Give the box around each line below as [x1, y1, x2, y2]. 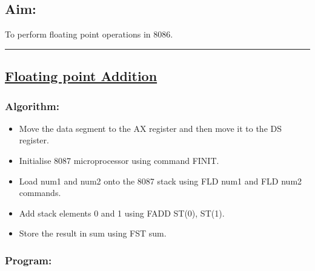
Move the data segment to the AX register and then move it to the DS [19, 122, 282, 134]
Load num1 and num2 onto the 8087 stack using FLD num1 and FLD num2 [19, 174, 302, 187]
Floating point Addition [5, 67, 157, 85]
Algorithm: [5, 98, 59, 113]
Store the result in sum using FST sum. [19, 227, 167, 240]
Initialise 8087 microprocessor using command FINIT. [19, 154, 219, 166]
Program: [5, 252, 52, 267]
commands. [19, 186, 61, 199]
